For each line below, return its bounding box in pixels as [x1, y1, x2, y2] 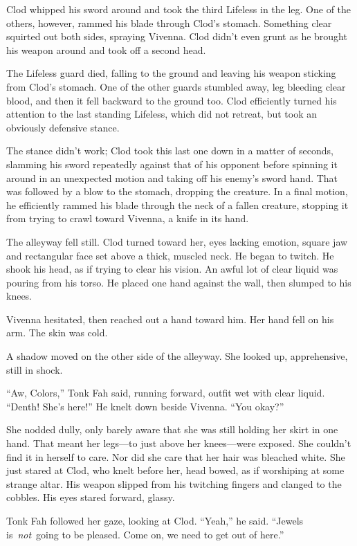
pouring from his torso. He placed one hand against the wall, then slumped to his [6, 275, 351, 289]
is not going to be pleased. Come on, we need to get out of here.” [6, 527, 284, 541]
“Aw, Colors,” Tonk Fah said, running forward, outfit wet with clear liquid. [6, 385, 325, 400]
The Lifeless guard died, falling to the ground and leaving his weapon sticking [6, 66, 336, 80]
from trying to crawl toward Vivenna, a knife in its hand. [6, 211, 249, 226]
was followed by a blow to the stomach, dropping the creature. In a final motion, [6, 184, 348, 199]
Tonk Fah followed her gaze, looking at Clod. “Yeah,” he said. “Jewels [6, 513, 304, 527]
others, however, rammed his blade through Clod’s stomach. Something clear [6, 15, 332, 30]
